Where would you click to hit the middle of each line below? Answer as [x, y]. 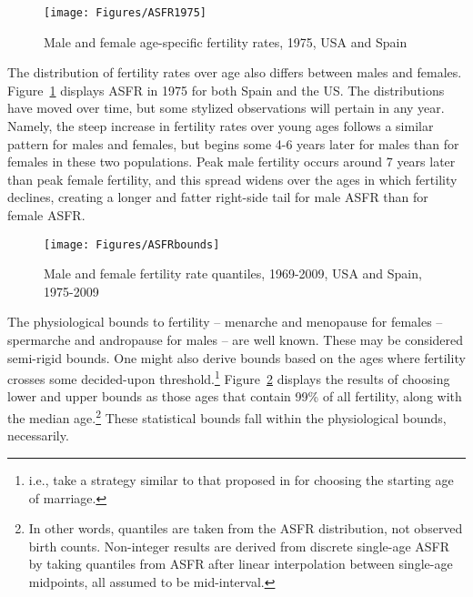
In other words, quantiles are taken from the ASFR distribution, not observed [246, 528]
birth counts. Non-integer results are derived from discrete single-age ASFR [239, 546]
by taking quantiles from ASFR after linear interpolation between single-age [241, 564]
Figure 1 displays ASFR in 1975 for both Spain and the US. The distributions [226, 90]
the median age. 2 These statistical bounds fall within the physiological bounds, [227, 416]
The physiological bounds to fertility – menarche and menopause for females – [225, 322]
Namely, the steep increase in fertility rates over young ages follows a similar [221, 126]
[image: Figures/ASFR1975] [125, 13]
